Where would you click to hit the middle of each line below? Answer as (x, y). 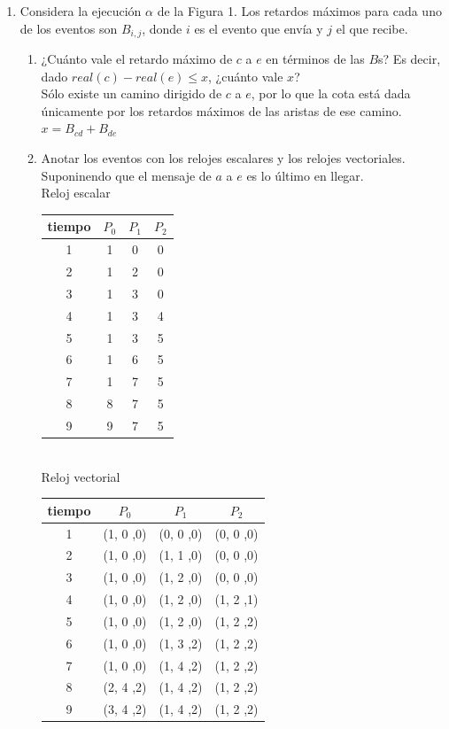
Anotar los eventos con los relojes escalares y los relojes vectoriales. (223, 158)
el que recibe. (372, 28)
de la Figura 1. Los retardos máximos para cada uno (299, 11)
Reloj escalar (76, 193)
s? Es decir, (410, 59)
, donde (162, 28)
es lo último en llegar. (305, 175)
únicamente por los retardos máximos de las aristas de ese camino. (221, 110)
